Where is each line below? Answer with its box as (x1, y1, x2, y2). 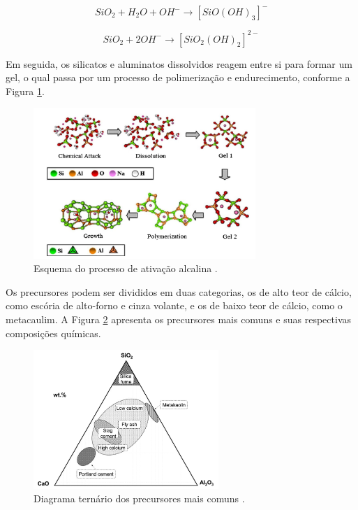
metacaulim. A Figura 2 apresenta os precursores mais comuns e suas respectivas (6, 311, 352, 326)
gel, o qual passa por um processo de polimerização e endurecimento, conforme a (6, 70, 350, 85)
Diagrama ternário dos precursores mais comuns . (33, 491, 245, 506)
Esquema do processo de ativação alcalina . (33, 261, 218, 276)
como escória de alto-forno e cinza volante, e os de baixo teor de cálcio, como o (6, 298, 343, 313)
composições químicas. (6, 325, 101, 340)
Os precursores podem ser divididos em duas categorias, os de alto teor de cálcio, (6, 284, 352, 299)
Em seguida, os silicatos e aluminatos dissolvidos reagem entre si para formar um (6, 56, 352, 71)
